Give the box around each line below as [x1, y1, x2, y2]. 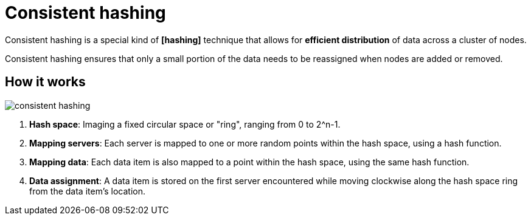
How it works [5, 74, 86, 90]
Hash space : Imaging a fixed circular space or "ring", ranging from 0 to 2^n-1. [29, 119, 341, 129]
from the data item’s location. [29, 185, 145, 196]
